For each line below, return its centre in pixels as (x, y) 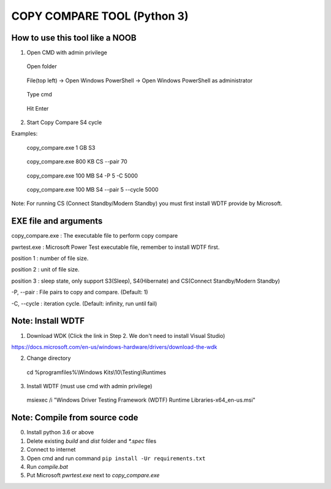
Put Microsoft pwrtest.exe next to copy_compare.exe (93, 475)
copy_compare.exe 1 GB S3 (61, 147)
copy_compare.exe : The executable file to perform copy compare (94, 236)
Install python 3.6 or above (60, 432)
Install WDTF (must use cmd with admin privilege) (89, 386)
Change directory (49, 358)
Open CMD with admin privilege (67, 53)
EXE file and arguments (57, 221)
